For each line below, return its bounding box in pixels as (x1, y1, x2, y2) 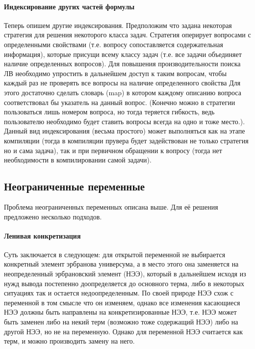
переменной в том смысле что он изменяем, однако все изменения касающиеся (4, 297, 240, 307)
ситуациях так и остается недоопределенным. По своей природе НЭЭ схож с (4, 288, 233, 298)
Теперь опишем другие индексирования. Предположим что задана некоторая (4, 20, 232, 30)
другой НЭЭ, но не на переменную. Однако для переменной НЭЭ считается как (4, 326, 243, 336)
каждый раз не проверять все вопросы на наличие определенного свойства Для (4, 78, 241, 88)
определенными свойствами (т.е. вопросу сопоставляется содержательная (4, 39, 223, 49)
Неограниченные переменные (4, 179, 145, 194)
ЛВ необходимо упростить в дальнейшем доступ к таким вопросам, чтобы (4, 68, 227, 78)
